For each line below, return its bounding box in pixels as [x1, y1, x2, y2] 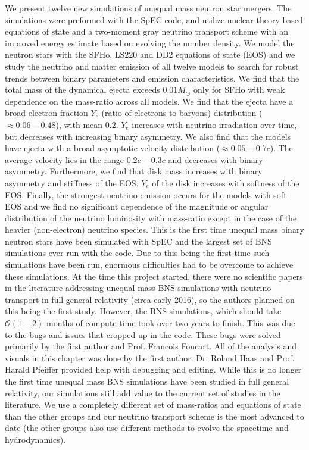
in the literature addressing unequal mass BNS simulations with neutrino [5, 282, 271, 294]
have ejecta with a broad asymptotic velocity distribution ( [5, 142, 220, 154]
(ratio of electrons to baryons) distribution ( [101, 107, 263, 119]
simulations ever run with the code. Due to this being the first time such [5, 246, 270, 259]
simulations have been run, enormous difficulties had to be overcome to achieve [5, 258, 294, 271]
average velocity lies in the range [5, 153, 124, 165]
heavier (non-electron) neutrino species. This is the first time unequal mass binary [5, 223, 304, 236]
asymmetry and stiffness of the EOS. [5, 176, 139, 189]
